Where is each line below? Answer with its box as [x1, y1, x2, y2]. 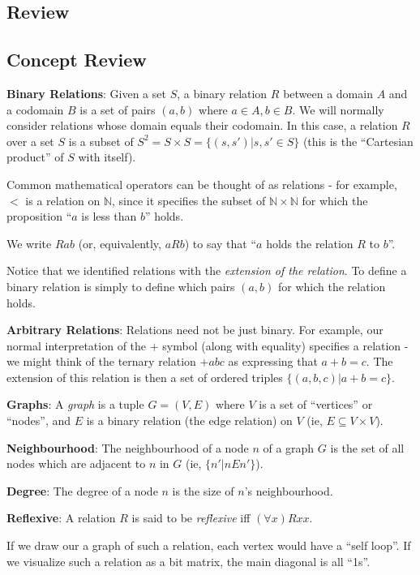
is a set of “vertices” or [259, 396, 373, 413]
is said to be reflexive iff [131, 509, 251, 526]
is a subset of [68, 132, 134, 149]
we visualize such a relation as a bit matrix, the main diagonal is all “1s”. [6, 552, 371, 569]
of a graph [263, 439, 315, 456]
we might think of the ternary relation [6, 353, 196, 370]
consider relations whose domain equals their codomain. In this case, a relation [6, 117, 398, 134]
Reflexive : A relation [6, 509, 116, 526]
